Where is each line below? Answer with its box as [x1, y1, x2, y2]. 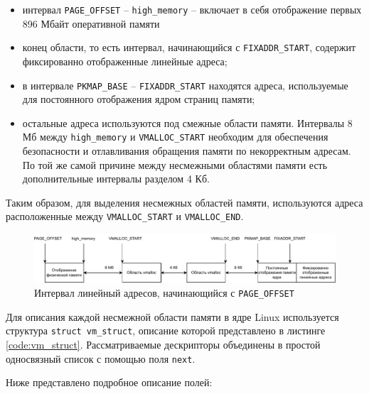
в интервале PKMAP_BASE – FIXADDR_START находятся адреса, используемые [22, 77, 348, 92]
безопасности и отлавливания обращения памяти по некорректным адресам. [22, 143, 351, 158]
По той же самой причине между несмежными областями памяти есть [22, 157, 328, 172]
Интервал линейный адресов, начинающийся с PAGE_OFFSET [34, 285, 294, 300]
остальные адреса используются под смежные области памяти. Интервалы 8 [22, 115, 353, 130]
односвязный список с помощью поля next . [6, 351, 196, 366]
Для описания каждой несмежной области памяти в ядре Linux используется [6, 309, 339, 324]
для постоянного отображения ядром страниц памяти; [22, 92, 255, 106]
